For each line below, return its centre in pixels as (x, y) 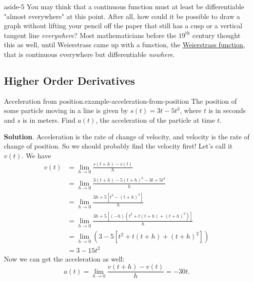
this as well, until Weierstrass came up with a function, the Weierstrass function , (125, 45)
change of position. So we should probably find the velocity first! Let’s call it (118, 146)
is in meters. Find (49, 120)
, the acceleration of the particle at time (155, 120)
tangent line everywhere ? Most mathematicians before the (90, 35)
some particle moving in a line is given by (66, 110)
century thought (216, 35)
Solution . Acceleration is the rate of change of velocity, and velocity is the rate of (127, 136)
